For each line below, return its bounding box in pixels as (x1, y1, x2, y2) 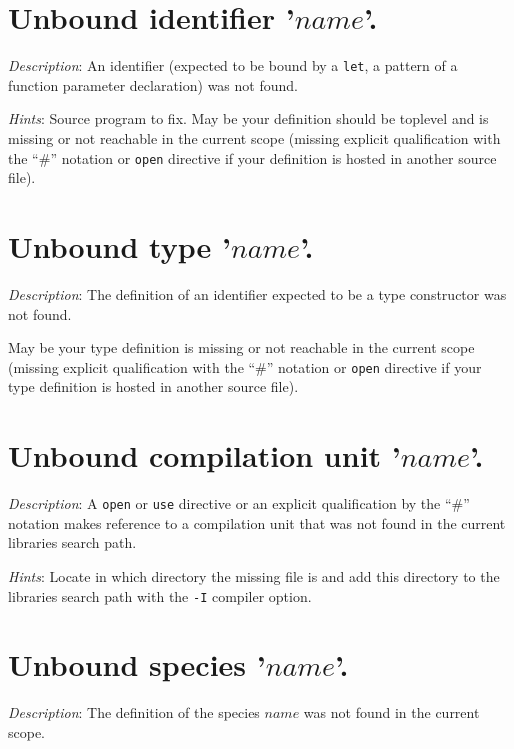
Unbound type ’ (8, 226, 231, 266)
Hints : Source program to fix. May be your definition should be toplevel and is (8, 108, 489, 129)
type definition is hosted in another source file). (8, 376, 299, 397)
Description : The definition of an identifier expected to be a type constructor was (8, 283, 507, 304)
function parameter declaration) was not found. (8, 74, 298, 95)
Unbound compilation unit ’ (8, 435, 401, 476)
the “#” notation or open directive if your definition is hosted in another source (8, 147, 497, 168)
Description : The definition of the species (8, 702, 260, 723)
